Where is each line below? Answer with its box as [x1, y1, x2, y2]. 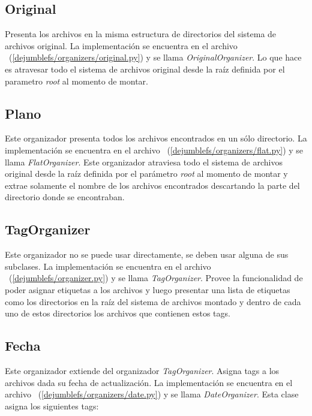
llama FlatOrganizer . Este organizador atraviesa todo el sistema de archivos [5, 155, 283, 168]
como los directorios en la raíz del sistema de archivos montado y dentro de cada [5, 295, 301, 308]
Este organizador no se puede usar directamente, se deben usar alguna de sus [5, 248, 289, 261]
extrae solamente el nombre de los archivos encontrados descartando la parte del [5, 179, 300, 191]
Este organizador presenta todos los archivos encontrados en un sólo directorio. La [5, 132, 307, 144]
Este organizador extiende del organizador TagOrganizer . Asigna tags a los [5, 364, 280, 376]
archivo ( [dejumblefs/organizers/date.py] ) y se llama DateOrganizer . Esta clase [5, 388, 299, 400]
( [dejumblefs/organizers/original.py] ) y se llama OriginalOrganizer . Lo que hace [8, 51, 302, 64]
